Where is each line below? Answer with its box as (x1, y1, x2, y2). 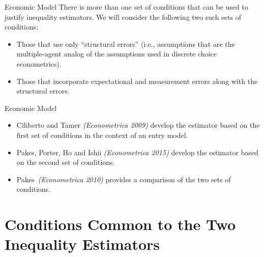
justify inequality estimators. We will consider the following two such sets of (5, 11, 241, 22)
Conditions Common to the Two (5, 214, 236, 235)
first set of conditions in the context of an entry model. (16, 129, 188, 140)
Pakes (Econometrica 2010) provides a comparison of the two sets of (16, 174, 231, 184)
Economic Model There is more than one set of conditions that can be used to (5, 2, 248, 12)
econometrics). (16, 58, 62, 69)
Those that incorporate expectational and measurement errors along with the (16, 75, 258, 86)
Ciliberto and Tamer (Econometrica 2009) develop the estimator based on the (16, 120, 260, 130)
